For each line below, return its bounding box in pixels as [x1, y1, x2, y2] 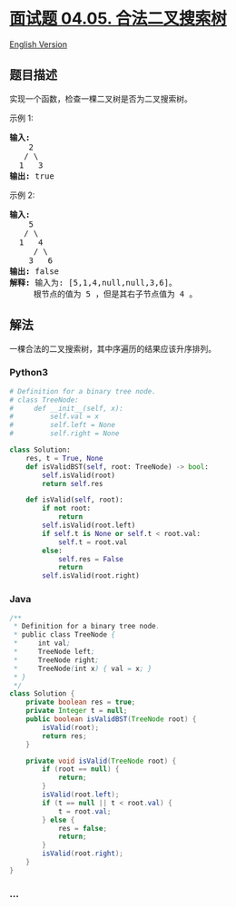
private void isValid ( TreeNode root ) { [25, 756, 177, 766]
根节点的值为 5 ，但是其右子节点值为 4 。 [33, 288, 198, 299]
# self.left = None [9, 421, 116, 430]
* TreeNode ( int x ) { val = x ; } [13, 664, 152, 673]
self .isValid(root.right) [42, 571, 141, 580]
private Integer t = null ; [25, 707, 128, 716]
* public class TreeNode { [13, 630, 116, 639]
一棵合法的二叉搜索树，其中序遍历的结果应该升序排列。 [9, 343, 216, 354]
